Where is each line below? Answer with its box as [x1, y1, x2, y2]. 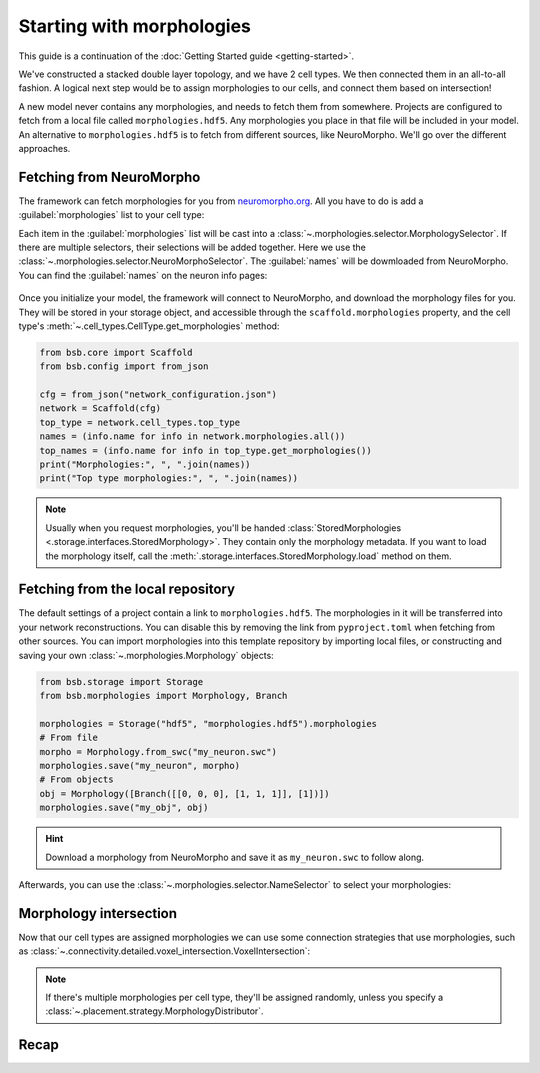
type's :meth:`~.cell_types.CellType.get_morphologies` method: [18, 320, 280, 332]
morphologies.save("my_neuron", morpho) [39, 760, 240, 771]
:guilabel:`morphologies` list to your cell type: [18, 209, 205, 221]
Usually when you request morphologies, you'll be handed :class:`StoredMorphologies [45, 521, 402, 534]
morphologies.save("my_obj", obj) [39, 802, 209, 814]
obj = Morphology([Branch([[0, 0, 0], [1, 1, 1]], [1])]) [39, 788, 330, 799]
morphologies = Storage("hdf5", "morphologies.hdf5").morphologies [39, 718, 378, 729]
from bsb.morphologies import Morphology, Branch [39, 690, 288, 702]
